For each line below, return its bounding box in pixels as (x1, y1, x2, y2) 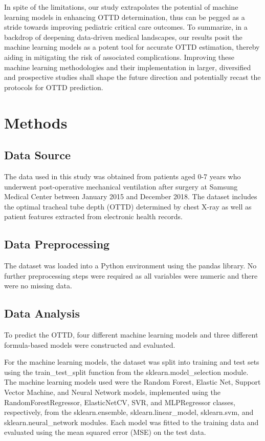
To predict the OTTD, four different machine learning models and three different (4, 329, 258, 340)
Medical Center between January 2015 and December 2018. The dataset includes (4, 191, 257, 202)
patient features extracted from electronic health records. (4, 211, 183, 222)
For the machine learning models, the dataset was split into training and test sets (4, 356, 259, 367)
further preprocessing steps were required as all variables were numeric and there (4, 270, 258, 281)
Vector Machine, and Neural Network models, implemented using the (4, 387, 220, 397)
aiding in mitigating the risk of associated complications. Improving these (4, 51, 235, 62)
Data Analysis (4, 305, 80, 321)
